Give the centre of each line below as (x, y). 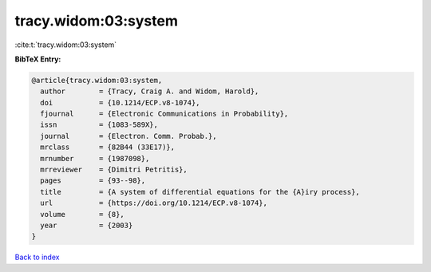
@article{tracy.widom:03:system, (97, 80)
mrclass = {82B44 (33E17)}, (108, 147)
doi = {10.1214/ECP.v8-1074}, (120, 102)
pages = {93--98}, (93, 181)
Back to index (37, 257)
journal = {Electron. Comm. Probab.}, (129, 136)
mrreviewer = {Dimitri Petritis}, (114, 170)
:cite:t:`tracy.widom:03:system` (66, 45)
